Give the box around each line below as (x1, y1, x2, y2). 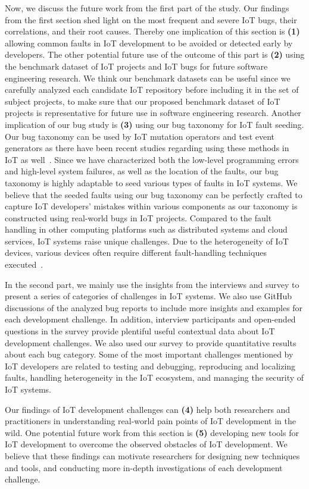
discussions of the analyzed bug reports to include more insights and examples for (5, 301, 303, 314)
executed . (5, 258, 43, 271)
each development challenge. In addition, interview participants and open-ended (5, 313, 296, 325)
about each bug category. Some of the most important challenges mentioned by (5, 348, 294, 361)
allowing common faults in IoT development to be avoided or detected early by (5, 36, 293, 49)
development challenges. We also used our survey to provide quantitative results (5, 336, 296, 349)
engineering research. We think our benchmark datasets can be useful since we (5, 71, 291, 84)
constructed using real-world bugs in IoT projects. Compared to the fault (5, 211, 272, 224)
